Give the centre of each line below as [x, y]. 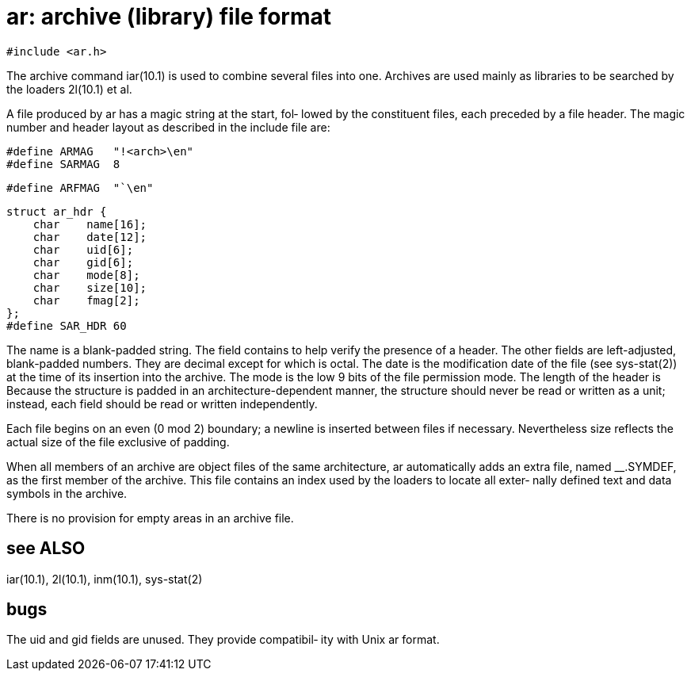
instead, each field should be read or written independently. [162, 404]
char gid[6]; [83, 262]
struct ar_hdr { [57, 211]
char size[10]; [90, 287]
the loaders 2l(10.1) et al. [69, 89]
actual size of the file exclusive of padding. [118, 442]
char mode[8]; [86, 275]
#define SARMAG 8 [63, 164]
